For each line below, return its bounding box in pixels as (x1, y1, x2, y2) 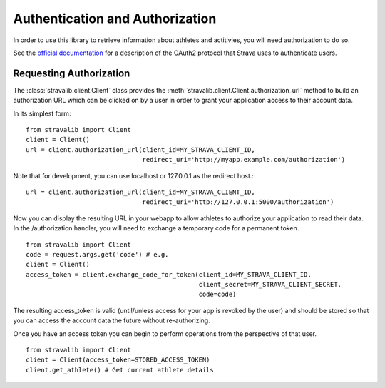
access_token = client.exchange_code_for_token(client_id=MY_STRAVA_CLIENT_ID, (26, 270, 312, 278)
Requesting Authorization (13, 67, 130, 79)
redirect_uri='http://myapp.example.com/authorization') (142, 155, 346, 164)
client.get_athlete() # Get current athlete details (26, 366, 214, 374)
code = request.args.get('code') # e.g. (26, 250, 169, 258)
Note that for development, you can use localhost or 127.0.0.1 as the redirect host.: (13, 171, 255, 180)
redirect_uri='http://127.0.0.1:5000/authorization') (142, 198, 334, 206)
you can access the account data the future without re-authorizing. (13, 316, 210, 325)
